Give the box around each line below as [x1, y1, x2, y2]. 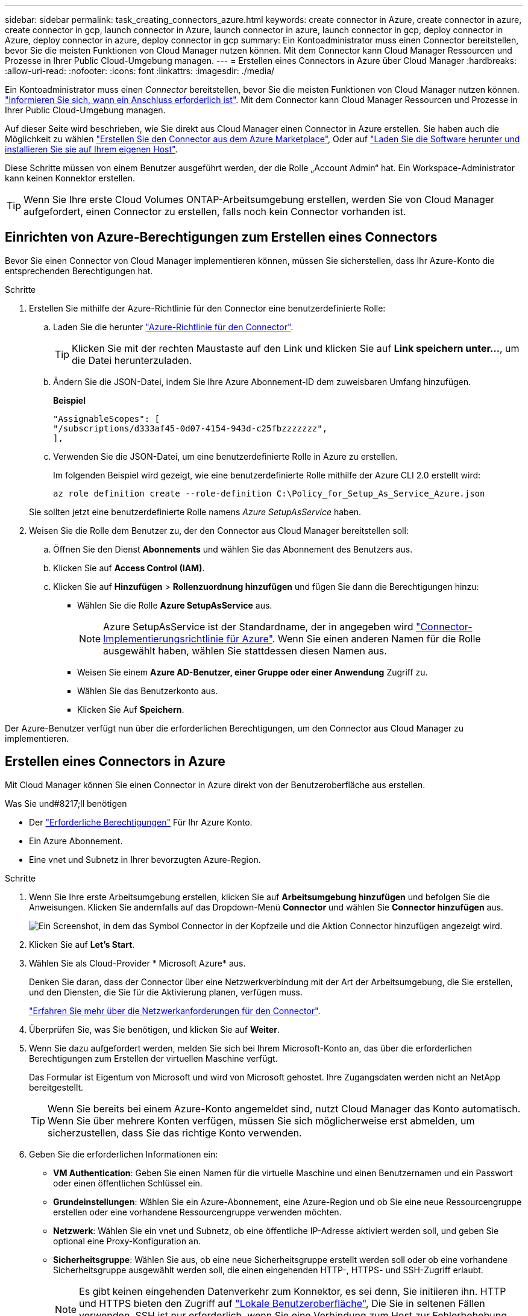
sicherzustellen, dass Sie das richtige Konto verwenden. [48, 1126, 302, 1139]
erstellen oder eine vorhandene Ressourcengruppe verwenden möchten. [53, 1206, 342, 1217]
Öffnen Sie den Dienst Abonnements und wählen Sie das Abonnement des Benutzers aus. [53, 544, 413, 554]
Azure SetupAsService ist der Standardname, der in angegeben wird [103, 620, 413, 633]
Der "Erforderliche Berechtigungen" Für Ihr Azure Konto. [29, 816, 253, 827]
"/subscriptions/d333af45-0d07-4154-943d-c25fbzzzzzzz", [53, 423, 328, 433]
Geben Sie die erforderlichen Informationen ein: [29, 1148, 218, 1159]
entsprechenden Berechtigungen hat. [5, 265, 153, 276]
